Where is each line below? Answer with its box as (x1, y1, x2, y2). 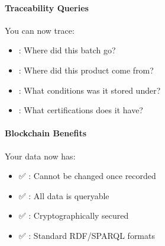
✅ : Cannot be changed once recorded (18, 170, 156, 182)
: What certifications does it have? (18, 104, 143, 116)
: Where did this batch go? (18, 44, 116, 56)
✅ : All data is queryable (18, 189, 109, 202)
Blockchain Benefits (5, 127, 87, 139)
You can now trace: (5, 24, 75, 36)
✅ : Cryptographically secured (18, 209, 129, 222)
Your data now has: (5, 149, 76, 162)
